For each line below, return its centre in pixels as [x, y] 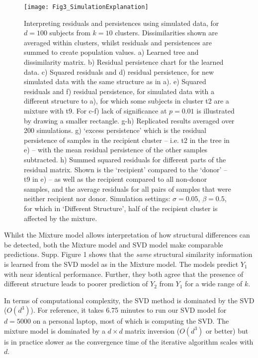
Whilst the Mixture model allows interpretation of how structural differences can [127, 235]
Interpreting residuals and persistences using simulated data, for [122, 23]
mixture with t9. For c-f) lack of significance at [95, 111]
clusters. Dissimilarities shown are [166, 33]
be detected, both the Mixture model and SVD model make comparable [114, 244]
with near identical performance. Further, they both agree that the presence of [124, 274]
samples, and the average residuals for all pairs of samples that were [128, 188]
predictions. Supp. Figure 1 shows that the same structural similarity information [128, 254]
